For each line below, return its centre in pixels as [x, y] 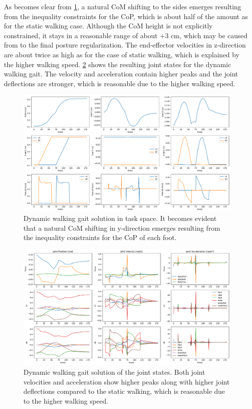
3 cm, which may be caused [206, 35]
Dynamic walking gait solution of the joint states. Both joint [114, 372]
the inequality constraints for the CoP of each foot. [100, 237]
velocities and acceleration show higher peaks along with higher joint [127, 381]
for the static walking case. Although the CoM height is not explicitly [108, 26]
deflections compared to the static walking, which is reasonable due [124, 391]
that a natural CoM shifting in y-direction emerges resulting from [122, 228]
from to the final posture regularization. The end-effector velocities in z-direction [125, 45]
